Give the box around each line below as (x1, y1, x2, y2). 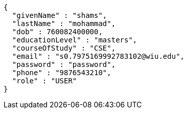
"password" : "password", (12, 60, 116, 69)
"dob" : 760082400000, (12, 28, 103, 36)
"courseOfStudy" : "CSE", (12, 44, 116, 52)
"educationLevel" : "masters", (12, 36, 137, 44)
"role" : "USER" (12, 77, 77, 85)
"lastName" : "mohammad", (12, 19, 116, 28)
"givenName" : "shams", (12, 11, 107, 19)
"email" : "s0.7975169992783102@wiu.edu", (12, 52, 185, 60)
